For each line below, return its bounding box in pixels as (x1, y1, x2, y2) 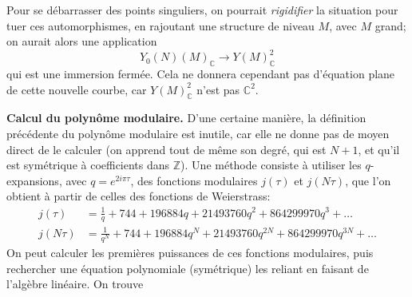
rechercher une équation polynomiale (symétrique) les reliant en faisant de (6, 259, 369, 276)
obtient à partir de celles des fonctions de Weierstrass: (6, 188, 271, 204)
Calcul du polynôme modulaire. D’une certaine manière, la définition (6, 109, 366, 126)
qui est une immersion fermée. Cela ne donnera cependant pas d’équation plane (6, 65, 395, 82)
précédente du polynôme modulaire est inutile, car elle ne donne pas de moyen (6, 125, 390, 142)
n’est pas (196, 81, 240, 97)
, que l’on (345, 172, 391, 188)
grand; (374, 17, 406, 34)
